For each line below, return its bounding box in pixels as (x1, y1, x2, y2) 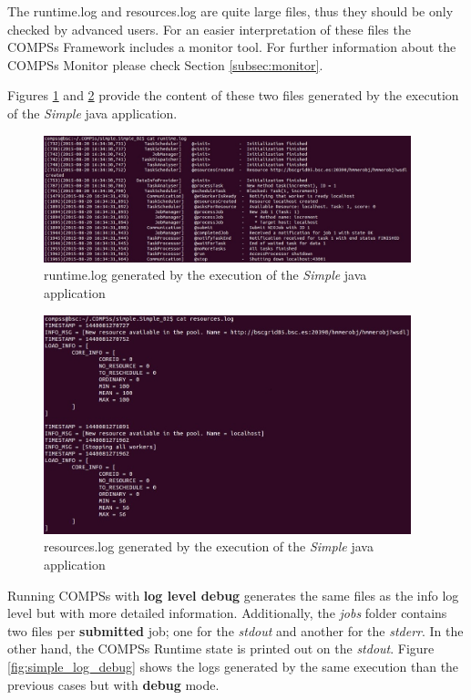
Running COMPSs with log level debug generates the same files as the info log (7, 585, 459, 604)
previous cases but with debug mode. (7, 674, 220, 694)
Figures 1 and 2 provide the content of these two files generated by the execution (7, 86, 459, 105)
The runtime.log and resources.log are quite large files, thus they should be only (7, 2, 454, 20)
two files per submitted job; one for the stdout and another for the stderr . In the (7, 621, 464, 640)
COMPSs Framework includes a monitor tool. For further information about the (7, 37, 456, 57)
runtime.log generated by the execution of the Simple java (44, 265, 367, 284)
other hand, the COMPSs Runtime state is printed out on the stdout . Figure (7, 639, 435, 658)
